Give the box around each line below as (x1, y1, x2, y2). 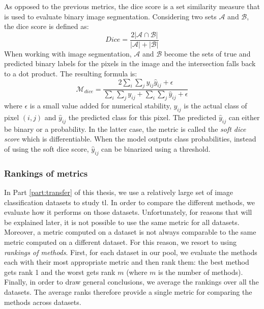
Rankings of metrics (4, 166, 88, 179)
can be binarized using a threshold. (101, 144, 211, 154)
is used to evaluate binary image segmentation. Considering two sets (4, 11, 217, 21)
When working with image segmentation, (4, 48, 132, 59)
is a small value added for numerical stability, (30, 100, 171, 111)
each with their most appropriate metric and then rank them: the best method (4, 257, 249, 267)
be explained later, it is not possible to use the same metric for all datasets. (4, 216, 240, 227)
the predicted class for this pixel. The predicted (68, 112, 217, 123)
